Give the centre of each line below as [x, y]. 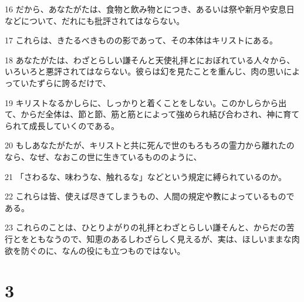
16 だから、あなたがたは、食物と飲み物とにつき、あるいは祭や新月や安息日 [150, 9]
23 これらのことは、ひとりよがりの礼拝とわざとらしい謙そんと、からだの [146, 227]
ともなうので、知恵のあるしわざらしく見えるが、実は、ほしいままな [160, 238]
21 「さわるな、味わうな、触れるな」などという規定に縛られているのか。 [146, 176]
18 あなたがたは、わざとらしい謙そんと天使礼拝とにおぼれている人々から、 [150, 60]
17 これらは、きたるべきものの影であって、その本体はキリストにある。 [141, 40]
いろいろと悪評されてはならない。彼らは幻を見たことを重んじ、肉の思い [144, 71]
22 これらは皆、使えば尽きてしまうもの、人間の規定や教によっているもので [150, 196]
